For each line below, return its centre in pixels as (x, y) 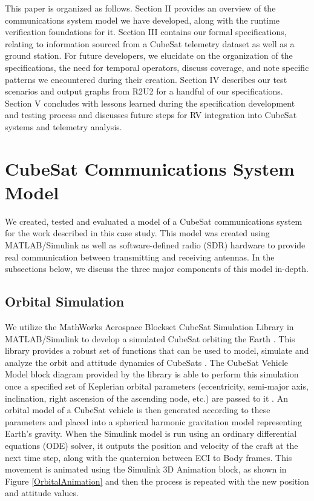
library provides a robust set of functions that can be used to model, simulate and (157, 350)
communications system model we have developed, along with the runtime (142, 20)
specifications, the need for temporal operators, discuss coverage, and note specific (157, 67)
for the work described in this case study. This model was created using (137, 233)
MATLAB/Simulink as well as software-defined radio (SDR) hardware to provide (155, 245)
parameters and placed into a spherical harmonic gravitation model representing (153, 421)
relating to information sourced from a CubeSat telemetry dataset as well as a (150, 43)
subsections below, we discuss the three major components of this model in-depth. (157, 269)
